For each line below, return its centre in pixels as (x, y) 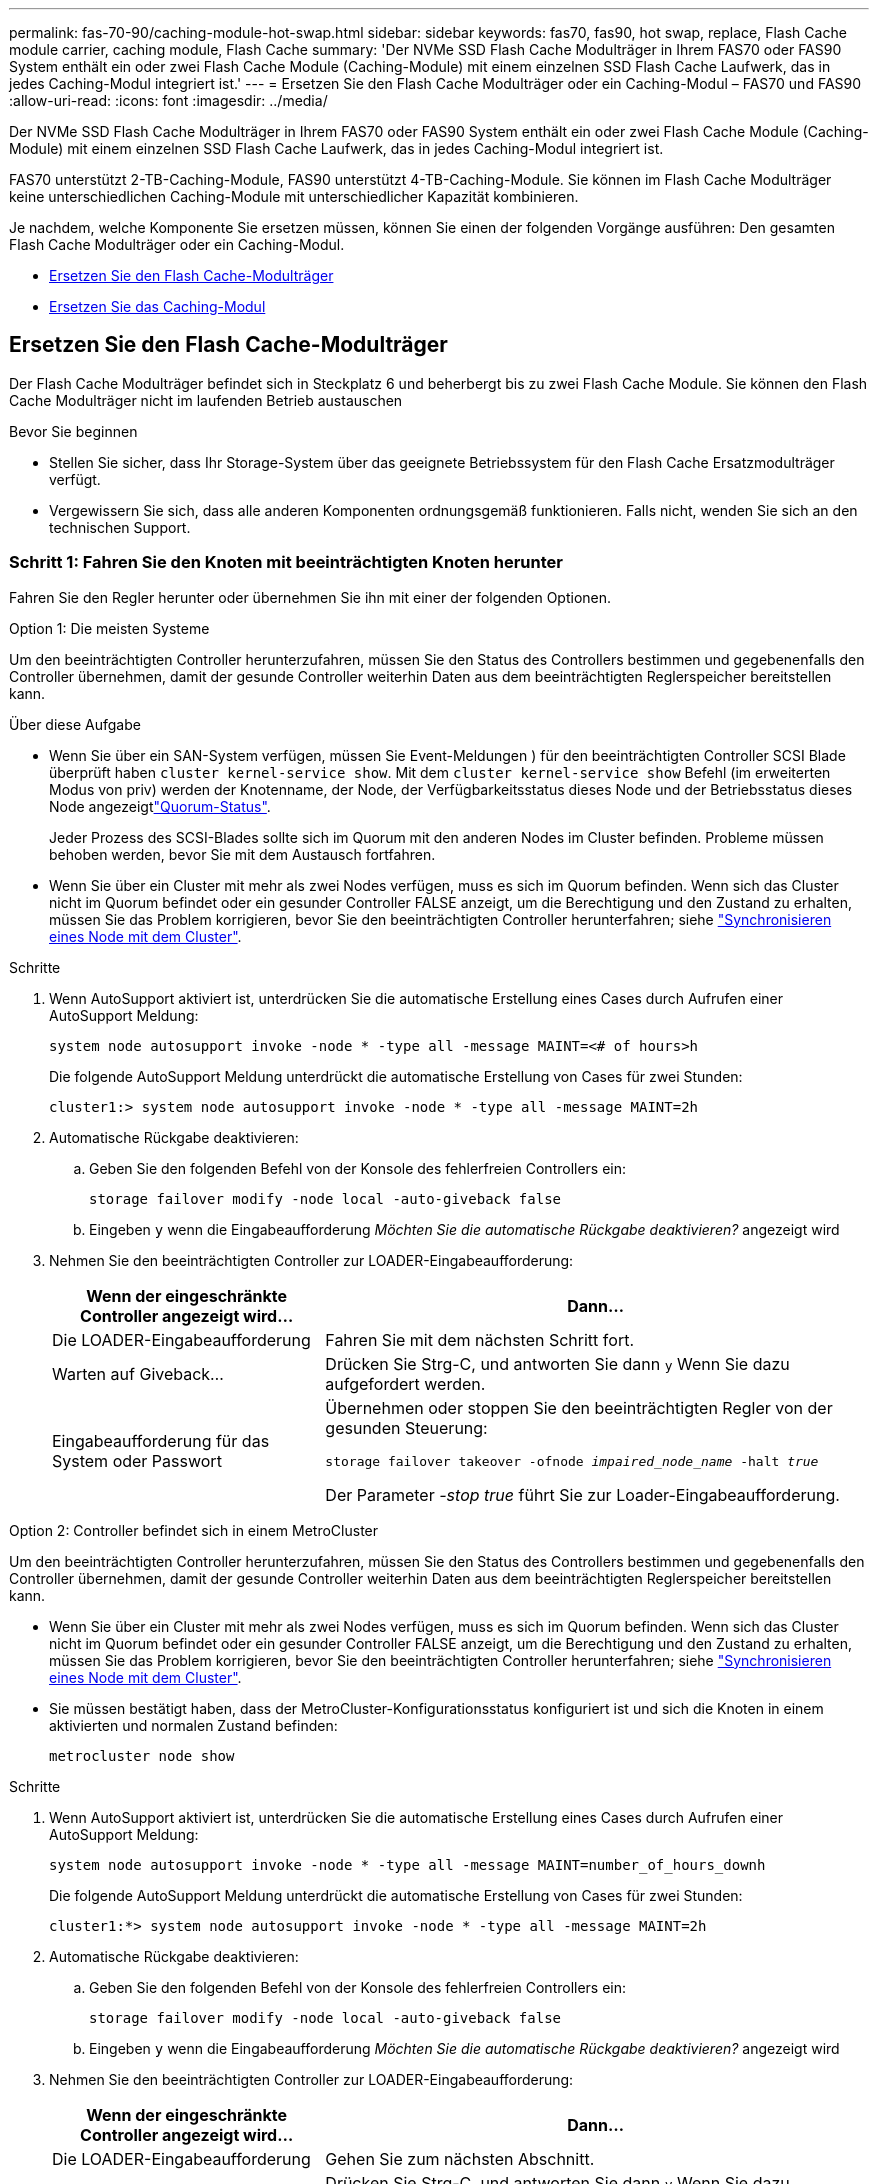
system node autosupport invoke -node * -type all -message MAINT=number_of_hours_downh (407, 1864)
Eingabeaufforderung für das (161, 1441)
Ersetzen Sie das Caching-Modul (157, 306)
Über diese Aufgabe (75, 724)
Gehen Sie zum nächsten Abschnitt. (460, 2158)
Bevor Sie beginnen (73, 431)
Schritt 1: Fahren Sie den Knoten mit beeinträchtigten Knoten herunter (286, 562)
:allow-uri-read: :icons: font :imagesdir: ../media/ (168, 100)
